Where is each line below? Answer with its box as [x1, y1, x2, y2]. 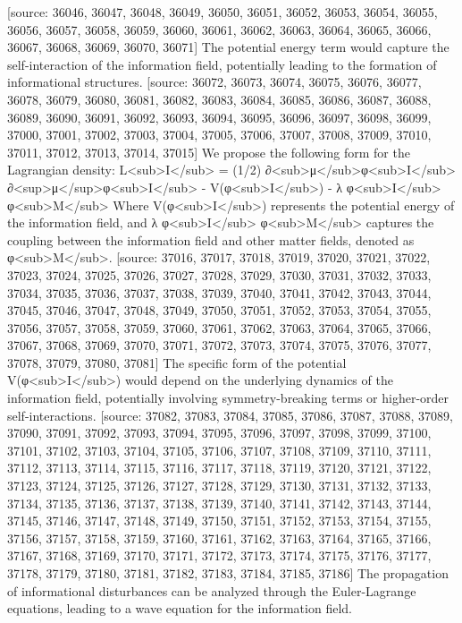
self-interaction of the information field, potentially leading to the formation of [7, 55, 437, 73]
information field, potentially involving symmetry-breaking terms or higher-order [7, 388, 449, 407]
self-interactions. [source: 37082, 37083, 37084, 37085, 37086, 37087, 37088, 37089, [7, 405, 453, 424]
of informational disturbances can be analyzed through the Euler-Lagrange [7, 581, 416, 600]
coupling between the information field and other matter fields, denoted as [7, 230, 415, 249]
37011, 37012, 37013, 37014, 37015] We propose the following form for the [7, 142, 410, 161]
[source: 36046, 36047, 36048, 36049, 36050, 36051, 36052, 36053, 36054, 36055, [7, 3, 438, 21]
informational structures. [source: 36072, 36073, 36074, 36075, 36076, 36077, [7, 73, 422, 91]
